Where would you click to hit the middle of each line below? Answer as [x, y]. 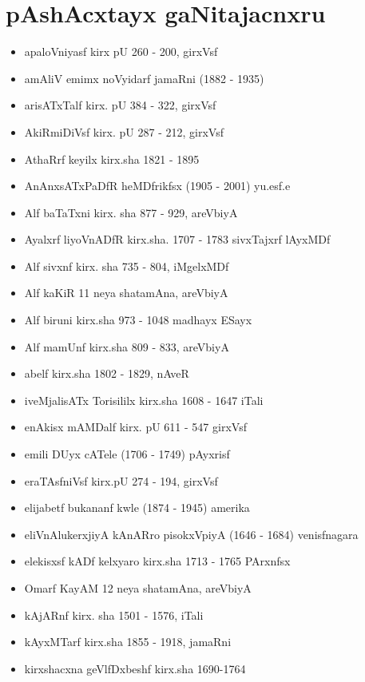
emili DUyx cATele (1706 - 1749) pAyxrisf [127, 454]
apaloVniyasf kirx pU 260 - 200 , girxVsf [121, 52]
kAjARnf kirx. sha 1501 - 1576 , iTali [114, 615]
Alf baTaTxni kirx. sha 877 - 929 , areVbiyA [131, 212]
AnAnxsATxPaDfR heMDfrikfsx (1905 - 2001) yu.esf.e [157, 186]
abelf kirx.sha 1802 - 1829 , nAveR [107, 373]
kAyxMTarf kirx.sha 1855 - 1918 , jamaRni [128, 642]
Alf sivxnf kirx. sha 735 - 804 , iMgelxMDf [127, 266]
